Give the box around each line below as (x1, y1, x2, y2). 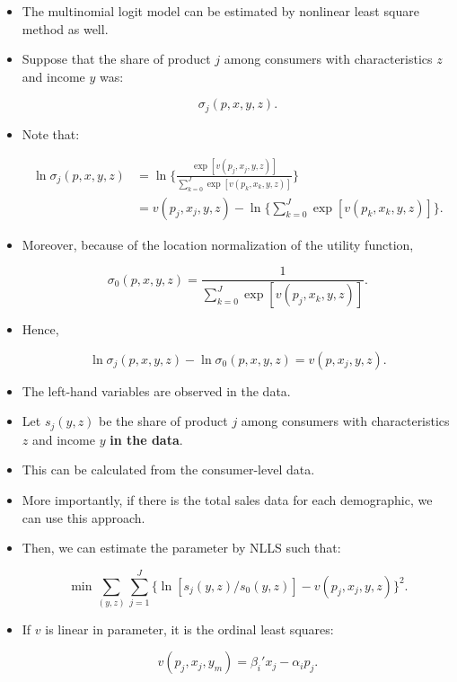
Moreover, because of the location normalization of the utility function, (22, 235, 414, 253)
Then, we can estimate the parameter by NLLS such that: (22, 538, 341, 557)
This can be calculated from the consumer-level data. (22, 460, 315, 479)
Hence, (22, 320, 59, 339)
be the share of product (99, 412, 228, 430)
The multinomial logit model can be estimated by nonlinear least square (22, 2, 419, 20)
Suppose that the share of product (22, 49, 211, 68)
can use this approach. (22, 508, 145, 527)
